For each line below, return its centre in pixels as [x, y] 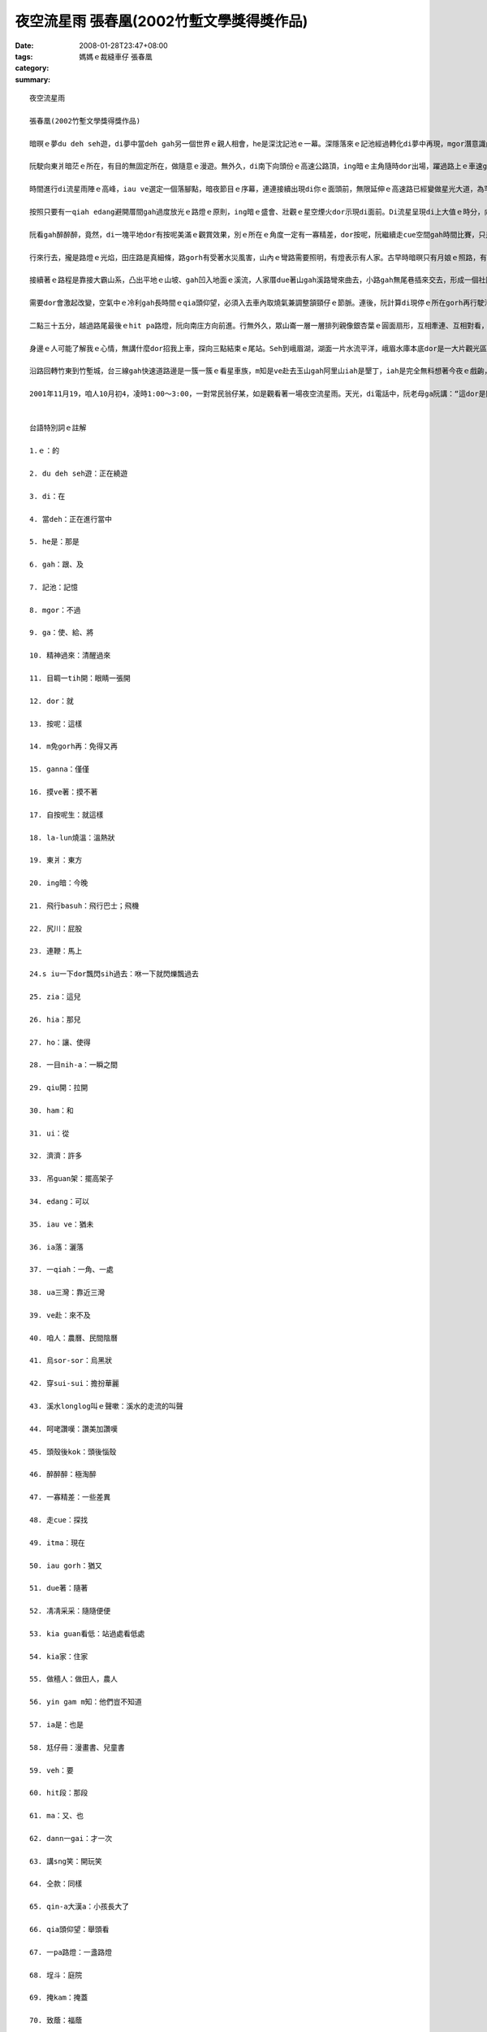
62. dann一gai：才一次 [71, 1838]
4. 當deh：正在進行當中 [71, 519]
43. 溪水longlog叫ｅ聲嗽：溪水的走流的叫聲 [106, 1407]
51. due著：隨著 [59, 1588]
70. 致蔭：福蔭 [56, 2021]
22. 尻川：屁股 [56, 928]
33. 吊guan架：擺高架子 [71, 1179]
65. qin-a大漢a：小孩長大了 [80, 1907]
